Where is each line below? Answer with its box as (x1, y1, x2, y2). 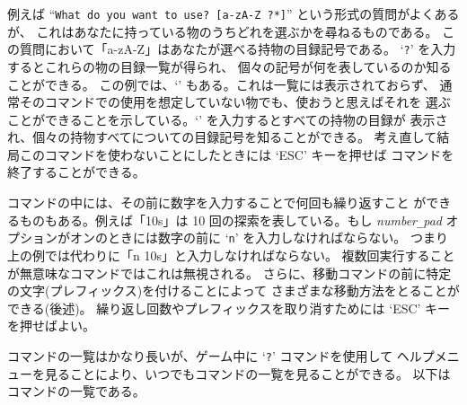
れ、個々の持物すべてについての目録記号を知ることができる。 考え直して (7, 128, 437, 146)
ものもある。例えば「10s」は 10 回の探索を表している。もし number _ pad (19, 210, 442, 229)
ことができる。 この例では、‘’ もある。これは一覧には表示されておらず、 (7, 75, 436, 93)
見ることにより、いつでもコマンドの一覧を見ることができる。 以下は (44, 364, 451, 383)
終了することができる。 (7, 163, 145, 181)
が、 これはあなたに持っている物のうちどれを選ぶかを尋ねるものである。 (7, 22, 438, 40)
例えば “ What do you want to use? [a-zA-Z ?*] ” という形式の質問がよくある (7, 4, 460, 22)
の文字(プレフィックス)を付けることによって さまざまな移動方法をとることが (7, 281, 460, 300)
